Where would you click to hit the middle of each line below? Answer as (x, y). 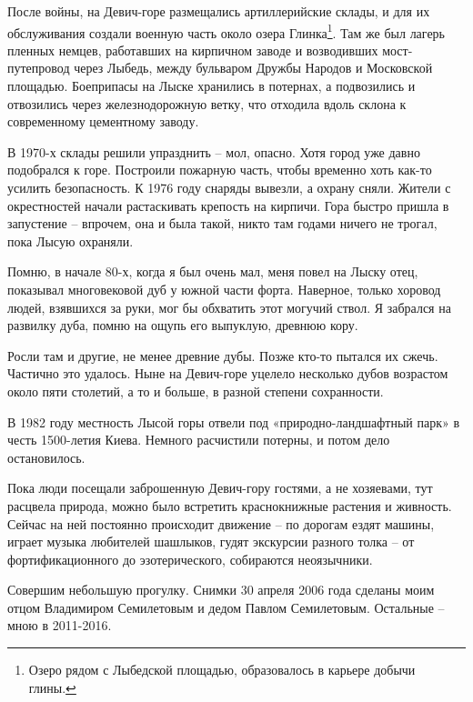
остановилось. (46, 457)
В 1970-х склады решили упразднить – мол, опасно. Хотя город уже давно (214, 151)
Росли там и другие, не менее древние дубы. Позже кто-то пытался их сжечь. (223, 355)
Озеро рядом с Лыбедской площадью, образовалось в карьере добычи (222, 670)
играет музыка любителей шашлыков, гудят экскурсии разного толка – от (211, 542)
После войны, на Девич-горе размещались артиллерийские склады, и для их (219, 11)
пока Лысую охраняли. (70, 241)
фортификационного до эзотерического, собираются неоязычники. (190, 559)
